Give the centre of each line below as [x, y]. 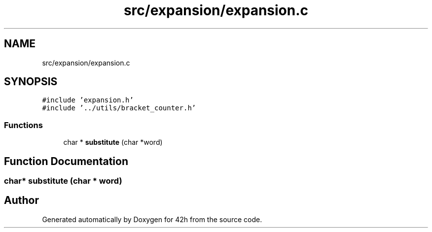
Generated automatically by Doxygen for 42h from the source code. [152, 219]
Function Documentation [66, 161]
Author [21, 200]
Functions [23, 125]
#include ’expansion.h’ [88, 100]
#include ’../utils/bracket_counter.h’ [119, 108]
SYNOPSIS [31, 82]
